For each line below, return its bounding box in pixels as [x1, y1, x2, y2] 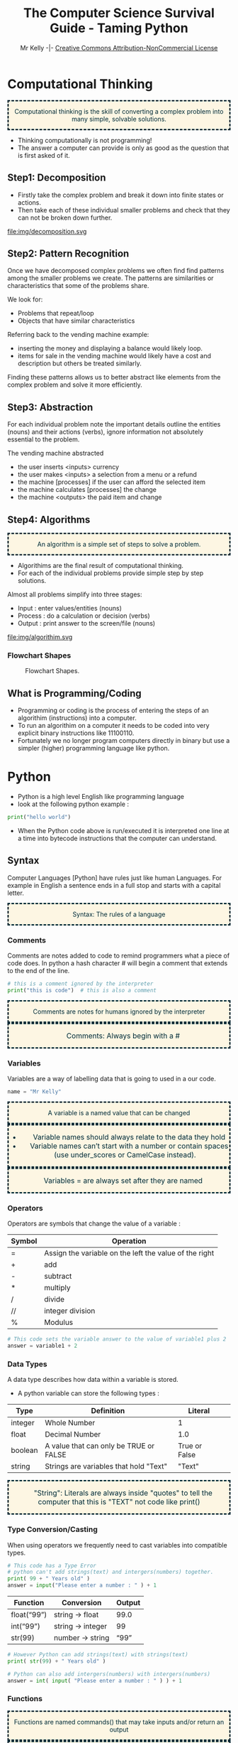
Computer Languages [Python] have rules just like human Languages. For [7, 873, 222, 882]
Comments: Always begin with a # [66, 1031, 181, 1041]
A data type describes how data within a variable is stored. [7, 1375, 178, 1384]
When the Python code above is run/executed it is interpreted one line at [17, 826, 229, 835]
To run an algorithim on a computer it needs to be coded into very [17, 722, 210, 730]
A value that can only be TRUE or [45, 1441, 154, 1451]
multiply [43, 1283, 71, 1293]
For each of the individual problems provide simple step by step [17, 569, 204, 577]
